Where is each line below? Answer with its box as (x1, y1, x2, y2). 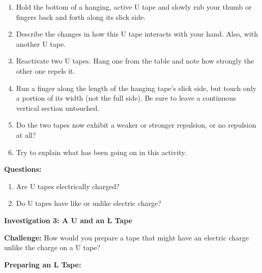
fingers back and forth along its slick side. (16, 11, 146, 22)
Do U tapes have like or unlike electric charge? (16, 198, 161, 208)
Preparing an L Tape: (4, 259, 81, 269)
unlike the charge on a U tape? (4, 242, 101, 253)
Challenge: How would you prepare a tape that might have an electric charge (4, 232, 249, 242)
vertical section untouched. (16, 102, 100, 113)
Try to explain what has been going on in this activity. (16, 146, 187, 157)
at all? (16, 129, 36, 140)
